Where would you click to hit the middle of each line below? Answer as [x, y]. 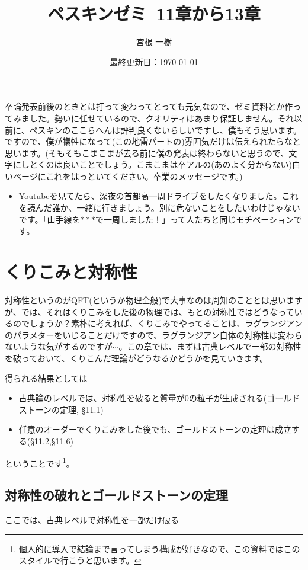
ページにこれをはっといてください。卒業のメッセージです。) [128, 176]
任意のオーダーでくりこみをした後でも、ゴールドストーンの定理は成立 [155, 429]
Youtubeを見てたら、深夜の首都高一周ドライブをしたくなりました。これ [158, 196]
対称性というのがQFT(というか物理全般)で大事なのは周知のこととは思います [154, 300]
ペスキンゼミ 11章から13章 [154, 13]
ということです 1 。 [40, 462]
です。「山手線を [49, 219]
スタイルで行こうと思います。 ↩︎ [80, 560]
